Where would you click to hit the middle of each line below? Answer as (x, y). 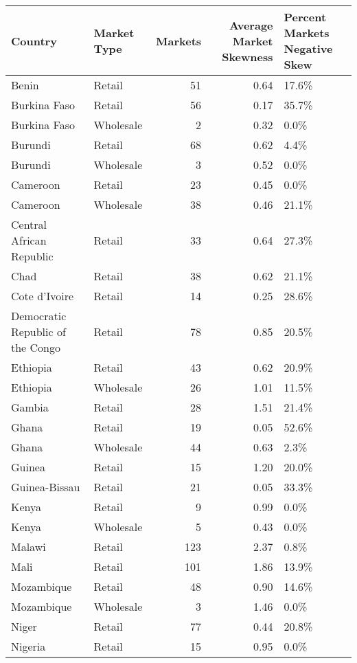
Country (34, 41)
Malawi (28, 547)
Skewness (247, 56)
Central (29, 224)
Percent (305, 17)
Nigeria (28, 646)
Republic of (38, 331)
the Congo (36, 347)
